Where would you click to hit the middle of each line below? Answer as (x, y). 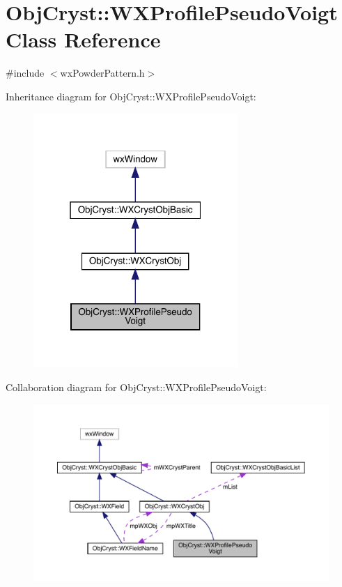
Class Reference (83, 39)
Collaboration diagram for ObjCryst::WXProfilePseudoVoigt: (136, 387)
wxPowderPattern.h (102, 73)
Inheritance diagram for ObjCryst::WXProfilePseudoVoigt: (131, 96)
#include (25, 73)
